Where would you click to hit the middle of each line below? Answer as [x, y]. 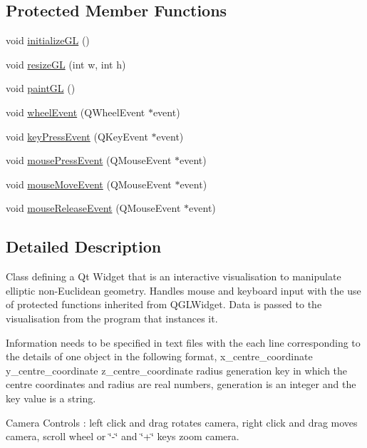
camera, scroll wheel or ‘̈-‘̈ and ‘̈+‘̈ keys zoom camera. [123, 436]
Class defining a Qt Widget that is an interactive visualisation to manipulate [174, 276]
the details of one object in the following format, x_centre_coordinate [159, 356]
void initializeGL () [48, 40]
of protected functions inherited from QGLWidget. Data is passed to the [164, 304]
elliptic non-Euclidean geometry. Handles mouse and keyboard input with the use [183, 290]
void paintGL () [41, 88]
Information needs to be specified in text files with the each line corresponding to [183, 342]
